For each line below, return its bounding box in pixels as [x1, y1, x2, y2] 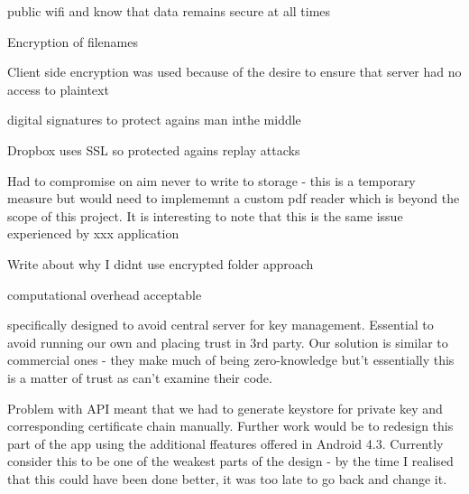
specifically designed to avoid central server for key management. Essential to [7, 315, 434, 334]
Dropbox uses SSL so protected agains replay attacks [7, 140, 300, 159]
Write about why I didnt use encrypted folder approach [7, 254, 314, 273]
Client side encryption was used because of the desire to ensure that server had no [7, 62, 462, 81]
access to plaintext [7, 79, 109, 98]
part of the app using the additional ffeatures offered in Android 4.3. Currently [7, 433, 444, 452]
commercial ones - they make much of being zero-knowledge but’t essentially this [7, 350, 455, 369]
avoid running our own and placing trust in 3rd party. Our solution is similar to [7, 332, 448, 351]
